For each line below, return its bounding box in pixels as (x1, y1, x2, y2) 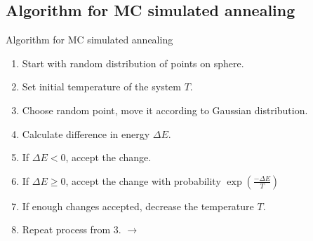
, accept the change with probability (65, 173, 221, 188)
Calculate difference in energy (22, 126, 150, 141)
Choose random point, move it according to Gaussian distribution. (22, 102, 308, 117)
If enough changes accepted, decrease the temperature (22, 198, 254, 213)
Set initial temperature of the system (22, 79, 181, 94)
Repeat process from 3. (22, 222, 121, 237)
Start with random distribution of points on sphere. (22, 55, 244, 70)
